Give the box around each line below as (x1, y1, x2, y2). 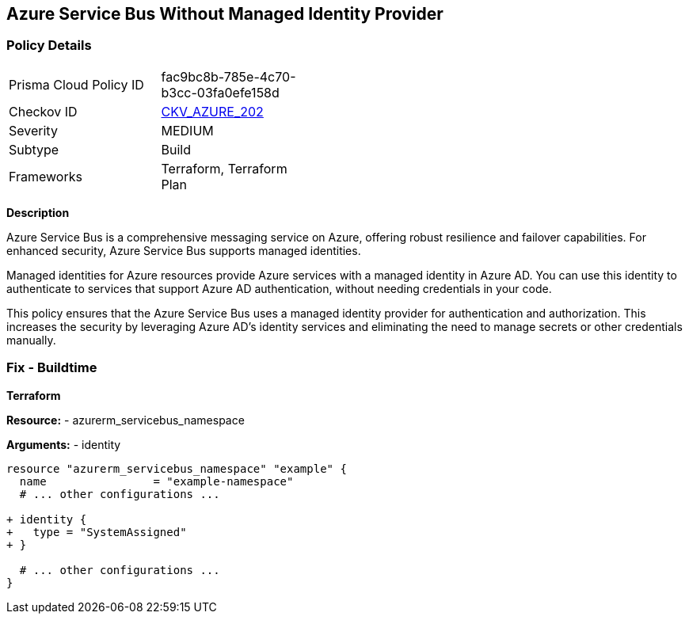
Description (6, 205, 70, 219)
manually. (6, 333, 56, 347)
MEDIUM (161, 122, 214, 139)
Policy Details (6, 37, 92, 54)
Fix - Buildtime (6, 359, 97, 376)
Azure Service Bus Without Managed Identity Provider (6, 4, 443, 24)
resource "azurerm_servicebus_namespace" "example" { (6, 462, 347, 475)
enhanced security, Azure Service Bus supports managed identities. (6, 243, 361, 257)
